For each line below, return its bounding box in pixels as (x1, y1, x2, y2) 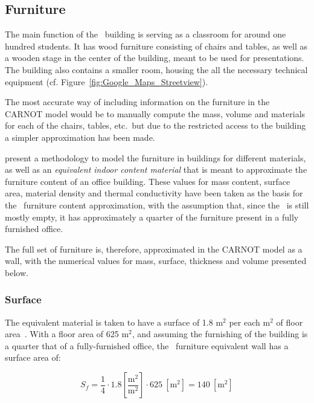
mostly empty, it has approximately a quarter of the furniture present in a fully (5, 210, 299, 223)
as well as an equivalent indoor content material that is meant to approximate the (5, 163, 307, 176)
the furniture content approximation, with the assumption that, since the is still (5, 198, 309, 211)
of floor (276, 315, 303, 328)
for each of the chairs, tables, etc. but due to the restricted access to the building (5, 119, 306, 132)
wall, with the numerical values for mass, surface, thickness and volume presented (5, 254, 307, 267)
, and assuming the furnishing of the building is (132, 327, 308, 340)
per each (229, 315, 260, 328)
